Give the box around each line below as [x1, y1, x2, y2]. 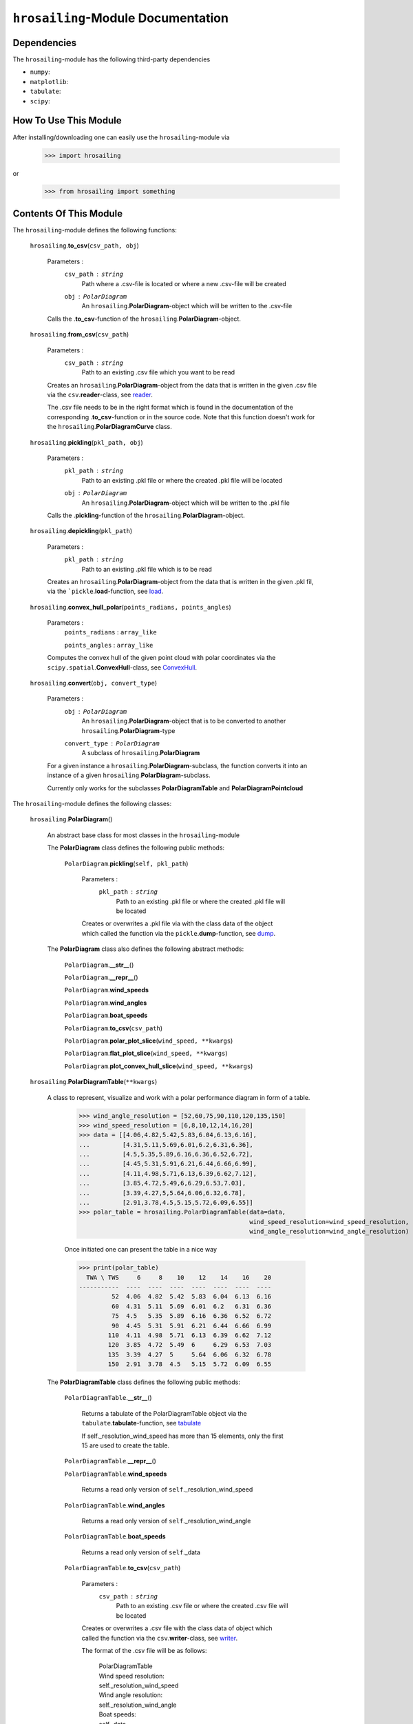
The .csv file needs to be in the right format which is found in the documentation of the [47, 403, 294, 412]
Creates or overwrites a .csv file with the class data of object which [81, 1624, 273, 1632]
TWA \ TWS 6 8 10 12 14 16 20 [86, 1273, 272, 1281]
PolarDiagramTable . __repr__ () [64, 1457, 156, 1465]
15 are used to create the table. [81, 1441, 170, 1450]
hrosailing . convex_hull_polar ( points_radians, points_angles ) [30, 603, 232, 611]
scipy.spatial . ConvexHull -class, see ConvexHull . [47, 663, 198, 672]
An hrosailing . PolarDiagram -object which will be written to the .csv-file [81, 302, 293, 310]
